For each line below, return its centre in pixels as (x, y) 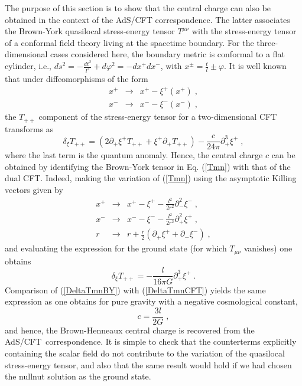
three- (267, 42)
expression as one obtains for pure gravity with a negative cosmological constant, (151, 301)
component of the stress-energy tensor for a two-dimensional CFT (158, 117)
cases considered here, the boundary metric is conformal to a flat (168, 54)
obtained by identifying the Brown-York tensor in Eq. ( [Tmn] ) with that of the (148, 166)
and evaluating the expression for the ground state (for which (116, 248)
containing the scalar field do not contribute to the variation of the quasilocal (145, 353)
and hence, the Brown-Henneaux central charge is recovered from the (130, 330)
